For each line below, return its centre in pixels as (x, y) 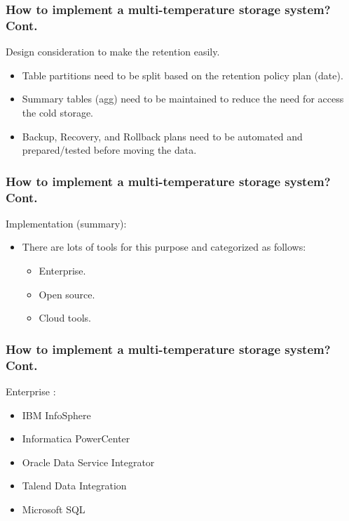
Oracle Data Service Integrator (88, 462)
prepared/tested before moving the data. (109, 150)
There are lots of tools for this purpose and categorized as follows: (164, 247)
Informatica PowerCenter (76, 438)
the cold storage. (58, 112)
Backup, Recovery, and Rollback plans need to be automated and (162, 136)
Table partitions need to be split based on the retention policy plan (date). (183, 75)
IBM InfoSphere (56, 415)
